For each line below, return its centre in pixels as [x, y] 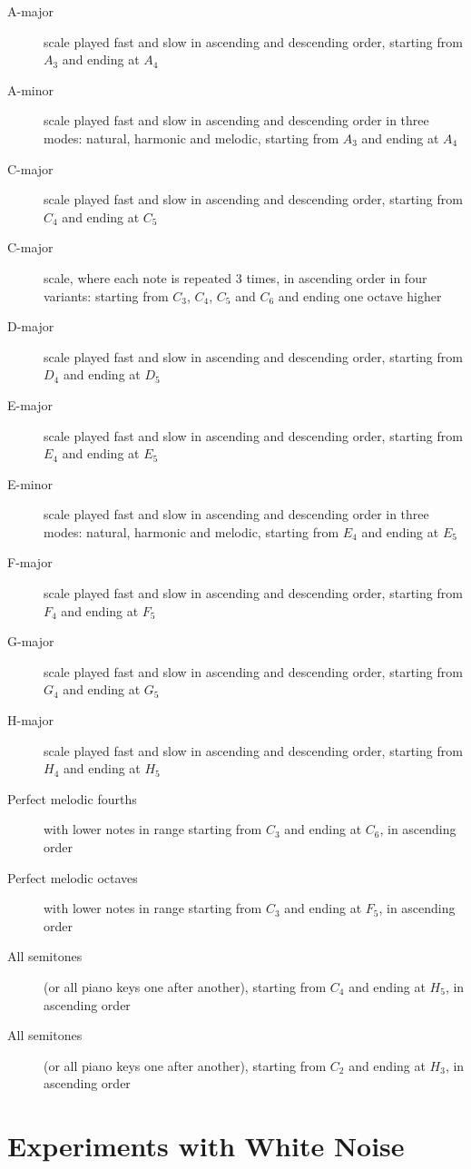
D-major [31, 326]
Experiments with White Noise [206, 1146]
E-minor [30, 483]
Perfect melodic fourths [72, 798]
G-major [31, 641]
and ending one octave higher [360, 295]
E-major [30, 404]
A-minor [30, 89]
